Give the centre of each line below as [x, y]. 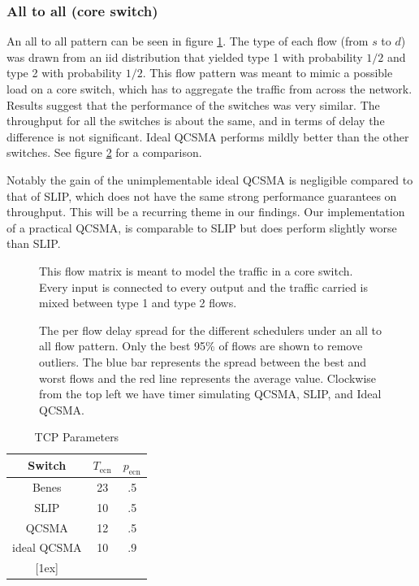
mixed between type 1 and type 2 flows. [138, 303]
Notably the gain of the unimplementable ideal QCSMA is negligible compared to [210, 179]
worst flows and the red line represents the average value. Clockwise [208, 378]
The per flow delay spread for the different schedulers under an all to [211, 330]
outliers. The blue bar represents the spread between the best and [203, 361]
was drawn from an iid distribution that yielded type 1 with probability [185, 56]
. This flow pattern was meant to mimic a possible [268, 73]
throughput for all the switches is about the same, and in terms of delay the [196, 121]
